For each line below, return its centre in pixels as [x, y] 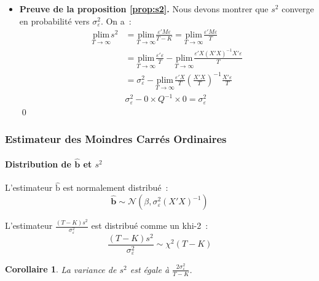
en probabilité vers [54, 21]
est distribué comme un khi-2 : [150, 225]
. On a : [116, 21]
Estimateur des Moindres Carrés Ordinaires [116, 139]
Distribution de [38, 164]
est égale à [150, 269]
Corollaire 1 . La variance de [61, 269]
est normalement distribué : [116, 187]
